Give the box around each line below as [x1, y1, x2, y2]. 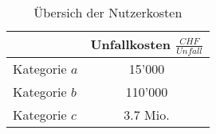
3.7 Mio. [124, 105, 170, 124]
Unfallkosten [90, 35, 171, 53]
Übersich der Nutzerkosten [33, 3, 183, 21]
